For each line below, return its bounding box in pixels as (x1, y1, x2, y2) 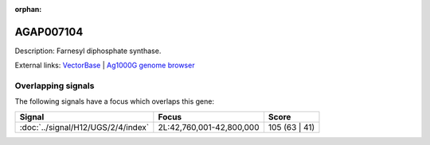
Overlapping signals (14, 80, 95, 91)
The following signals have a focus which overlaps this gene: (14, 97, 215, 106)
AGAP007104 (14, 25, 84, 39)
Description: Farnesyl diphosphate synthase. (14, 46, 162, 55)
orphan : (14, 5, 42, 13)
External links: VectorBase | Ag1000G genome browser (14, 60, 195, 71)
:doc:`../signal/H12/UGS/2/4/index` (19, 121, 150, 132)
